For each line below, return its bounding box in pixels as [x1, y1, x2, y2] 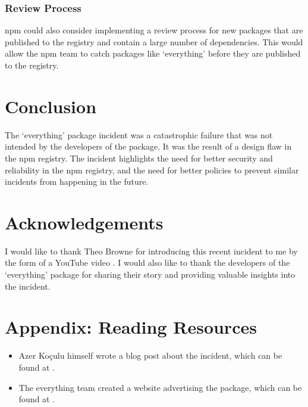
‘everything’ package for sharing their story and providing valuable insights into [5, 268, 296, 280]
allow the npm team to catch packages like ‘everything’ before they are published [5, 47, 301, 60]
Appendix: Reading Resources [5, 315, 257, 339]
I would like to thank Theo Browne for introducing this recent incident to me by [5, 244, 298, 257]
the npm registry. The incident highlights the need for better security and [5, 151, 273, 164]
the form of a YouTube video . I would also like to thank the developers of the [5, 256, 290, 269]
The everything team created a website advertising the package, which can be [18, 381, 302, 393]
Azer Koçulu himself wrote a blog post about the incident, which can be [18, 349, 282, 362]
